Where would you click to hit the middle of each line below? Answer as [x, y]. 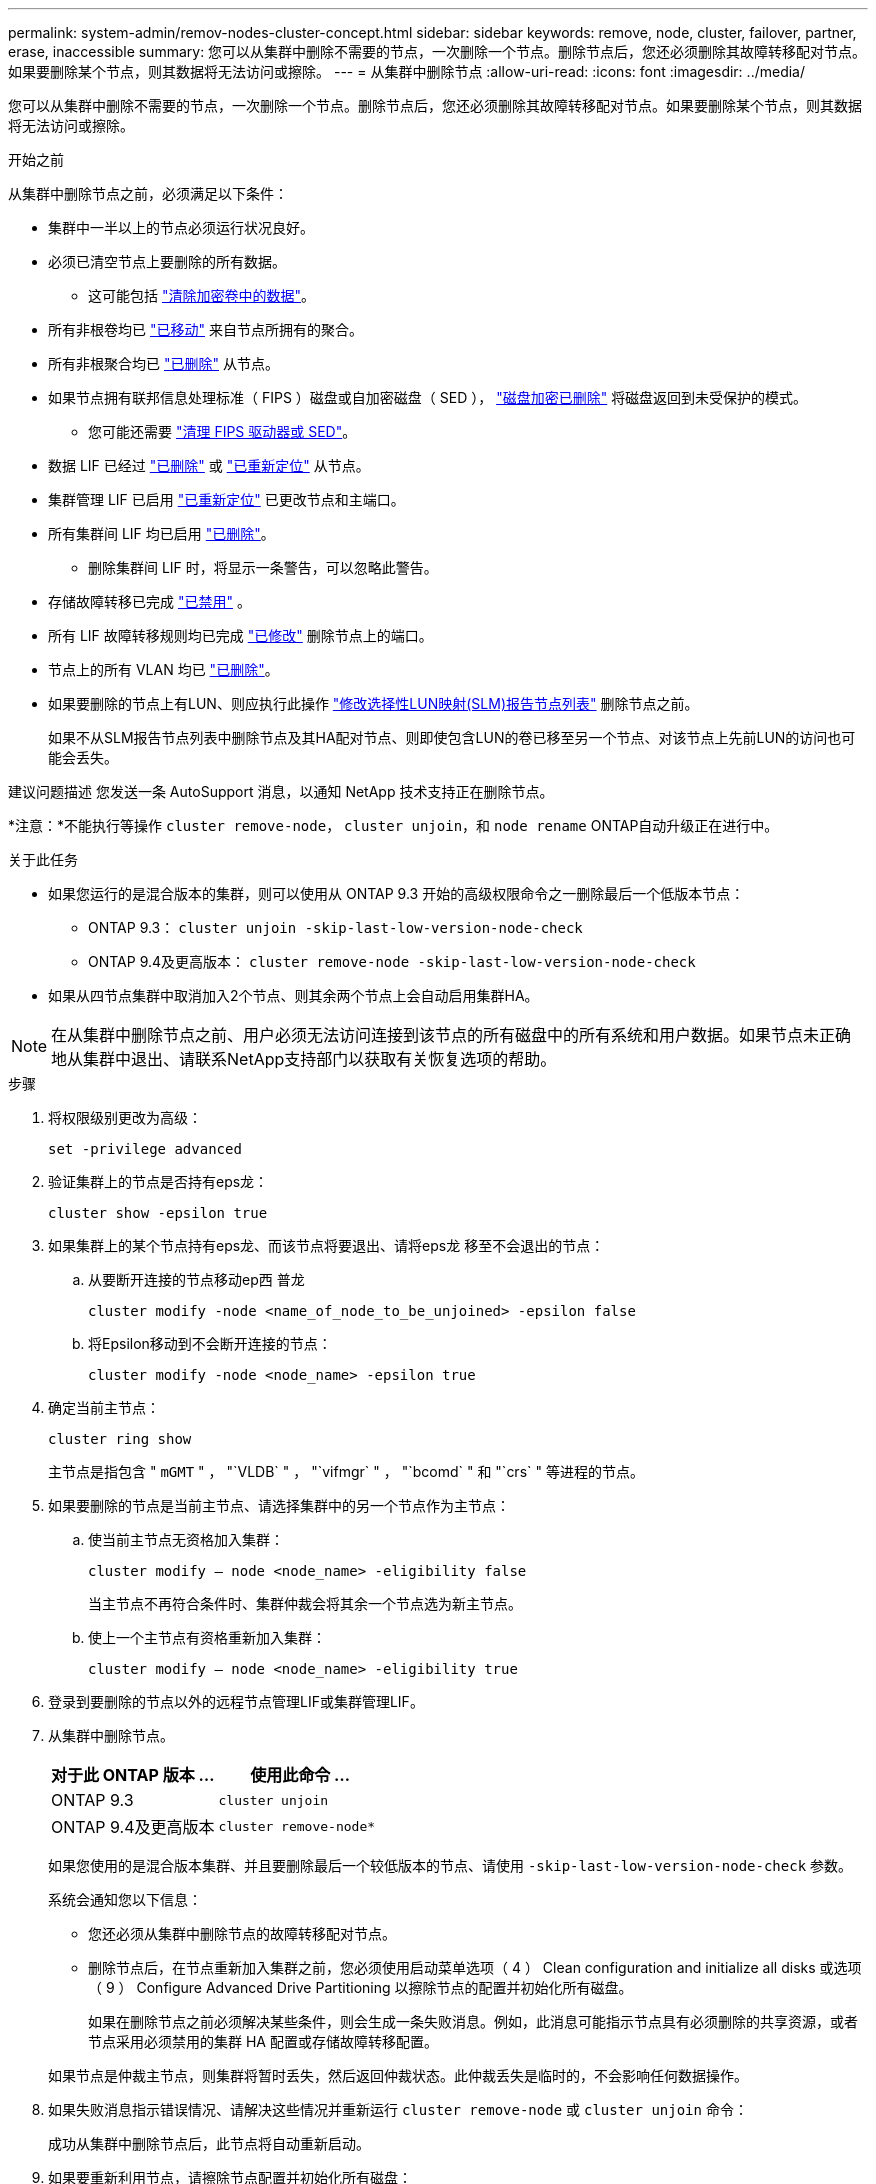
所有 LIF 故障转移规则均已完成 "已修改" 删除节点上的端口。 [240, 635]
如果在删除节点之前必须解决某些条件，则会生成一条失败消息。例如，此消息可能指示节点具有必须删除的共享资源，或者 [473, 2021]
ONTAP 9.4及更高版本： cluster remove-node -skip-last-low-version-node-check [392, 961]
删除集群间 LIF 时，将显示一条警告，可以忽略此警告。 [263, 567]
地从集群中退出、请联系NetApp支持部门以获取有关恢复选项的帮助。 [304, 1059]
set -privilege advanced [145, 1149]
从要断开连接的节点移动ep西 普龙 [196, 1279]
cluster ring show [120, 1439]
